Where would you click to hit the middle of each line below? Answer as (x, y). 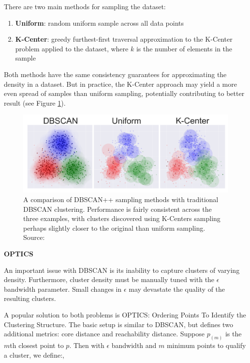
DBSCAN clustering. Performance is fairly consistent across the (118, 209)
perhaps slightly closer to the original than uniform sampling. (114, 228)
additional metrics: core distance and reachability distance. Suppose (104, 334)
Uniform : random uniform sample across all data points (100, 23)
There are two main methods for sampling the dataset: (85, 6)
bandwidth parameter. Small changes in (63, 289)
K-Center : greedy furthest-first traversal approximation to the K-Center (124, 39)
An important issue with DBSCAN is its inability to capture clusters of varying (122, 270)
